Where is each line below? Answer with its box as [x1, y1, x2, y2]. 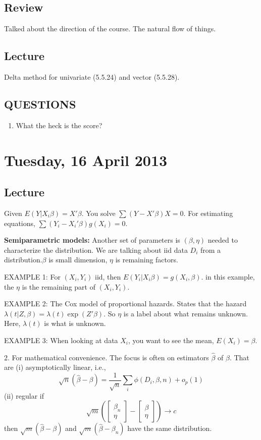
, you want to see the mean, [128, 335, 214, 345]
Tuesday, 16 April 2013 [4, 149, 168, 170]
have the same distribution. [127, 423, 212, 433]
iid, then [94, 271, 121, 282]
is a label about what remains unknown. [123, 308, 248, 318]
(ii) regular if [4, 390, 44, 401]
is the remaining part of [22, 281, 95, 292]
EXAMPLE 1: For [4, 271, 61, 282]
